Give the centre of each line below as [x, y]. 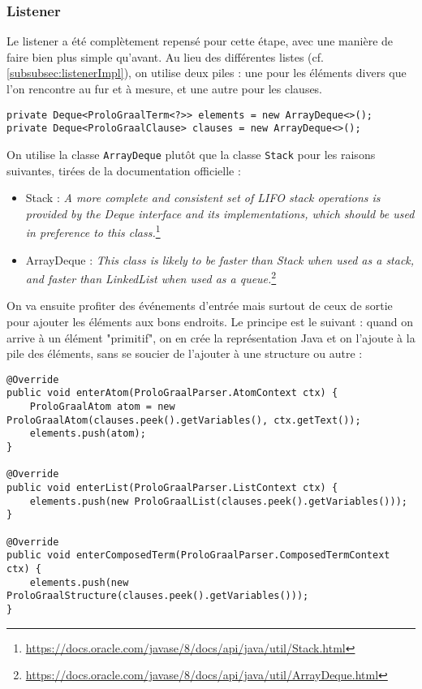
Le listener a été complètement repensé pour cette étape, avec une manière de [200, 41]
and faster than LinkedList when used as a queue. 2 [151, 277]
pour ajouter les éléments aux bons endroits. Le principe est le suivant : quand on [210, 322]
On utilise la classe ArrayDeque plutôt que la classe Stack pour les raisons [191, 154]
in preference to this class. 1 [93, 231]
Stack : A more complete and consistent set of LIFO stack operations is [203, 198]
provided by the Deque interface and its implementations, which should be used [220, 213]
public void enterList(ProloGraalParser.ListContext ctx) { [172, 488]
